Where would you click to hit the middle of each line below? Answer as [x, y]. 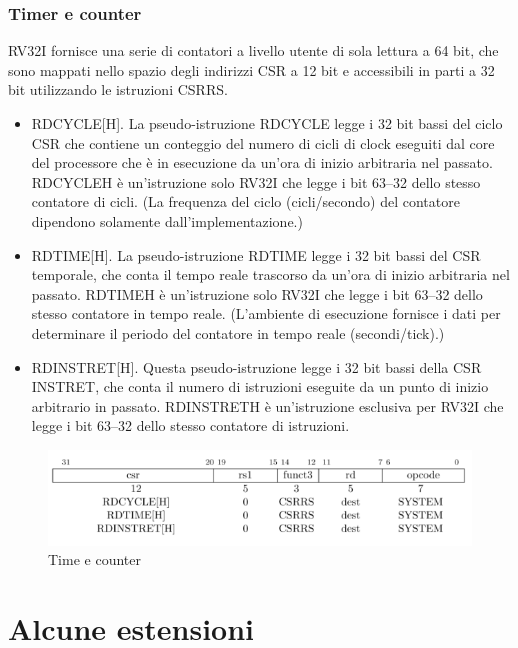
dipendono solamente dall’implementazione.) [167, 220]
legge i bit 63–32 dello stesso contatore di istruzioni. [190, 425]
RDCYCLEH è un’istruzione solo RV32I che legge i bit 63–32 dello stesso [256, 181]
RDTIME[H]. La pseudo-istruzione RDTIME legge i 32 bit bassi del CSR [256, 254]
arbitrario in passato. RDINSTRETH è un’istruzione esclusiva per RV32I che [267, 405]
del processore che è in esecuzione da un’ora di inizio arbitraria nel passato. [262, 162]
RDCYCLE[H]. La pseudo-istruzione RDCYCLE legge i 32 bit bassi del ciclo [267, 123]
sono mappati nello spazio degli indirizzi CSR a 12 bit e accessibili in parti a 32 [251, 69]
